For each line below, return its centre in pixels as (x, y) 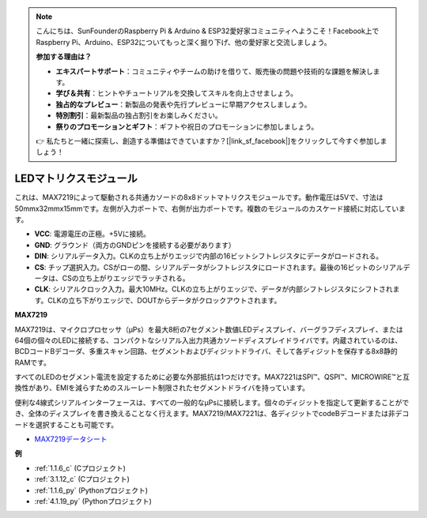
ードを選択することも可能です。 (66, 424)
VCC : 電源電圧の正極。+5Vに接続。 (92, 234)
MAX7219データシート (71, 439)
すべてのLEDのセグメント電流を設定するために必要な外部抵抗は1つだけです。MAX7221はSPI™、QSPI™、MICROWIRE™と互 (212, 377)
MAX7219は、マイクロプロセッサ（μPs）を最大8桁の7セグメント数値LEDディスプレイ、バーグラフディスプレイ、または (209, 329)
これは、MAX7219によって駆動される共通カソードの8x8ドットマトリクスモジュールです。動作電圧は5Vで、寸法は (199, 197)
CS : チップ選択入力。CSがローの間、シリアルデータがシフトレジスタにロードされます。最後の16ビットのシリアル (219, 267)
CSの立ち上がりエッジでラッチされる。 (126, 278)
